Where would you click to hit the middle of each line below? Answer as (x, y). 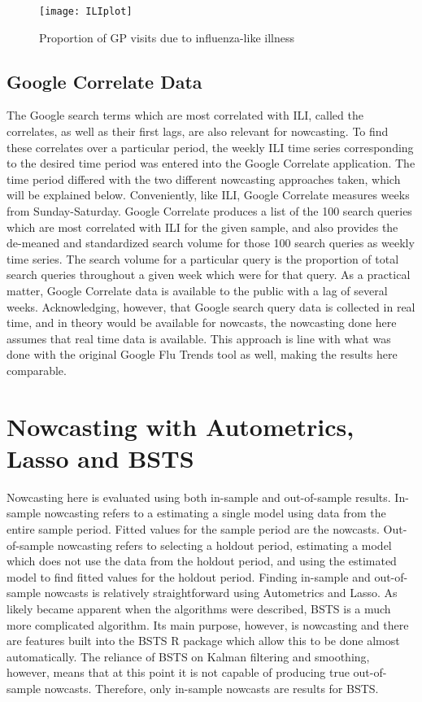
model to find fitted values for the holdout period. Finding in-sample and (189, 576)
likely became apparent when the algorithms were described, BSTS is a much (199, 609)
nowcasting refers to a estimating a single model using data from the (215, 513)
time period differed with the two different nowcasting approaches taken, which (204, 179)
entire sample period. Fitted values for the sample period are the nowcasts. (193, 529)
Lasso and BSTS (100, 458)
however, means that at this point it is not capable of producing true (178, 672)
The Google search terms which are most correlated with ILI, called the (185, 115)
